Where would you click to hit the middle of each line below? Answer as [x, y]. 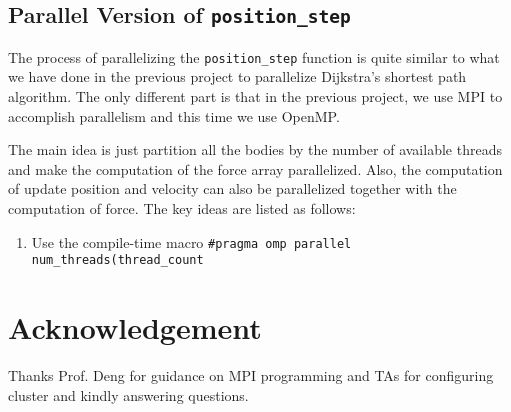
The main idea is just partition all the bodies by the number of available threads [255, 149]
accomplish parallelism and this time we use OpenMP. [174, 115]
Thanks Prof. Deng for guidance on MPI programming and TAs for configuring [251, 375]
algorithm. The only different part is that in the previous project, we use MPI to [255, 96]
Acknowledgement [135, 327]
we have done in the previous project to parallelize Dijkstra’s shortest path [237, 76]
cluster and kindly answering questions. [128, 394]
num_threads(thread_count [117, 260]
